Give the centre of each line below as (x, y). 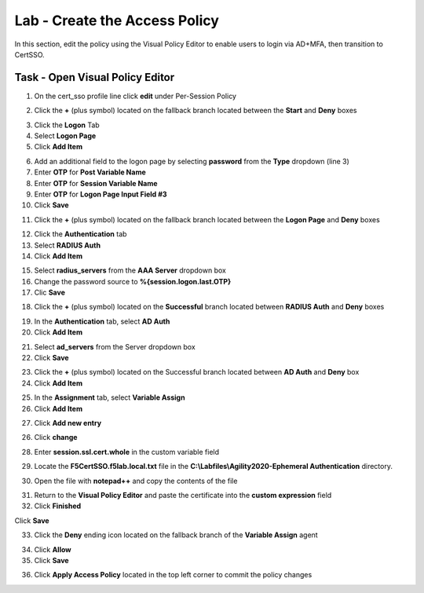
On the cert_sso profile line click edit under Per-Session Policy (135, 96)
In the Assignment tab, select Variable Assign (110, 397)
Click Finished (58, 506)
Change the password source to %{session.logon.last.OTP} (133, 281)
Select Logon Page (65, 136)
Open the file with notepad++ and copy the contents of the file (136, 481)
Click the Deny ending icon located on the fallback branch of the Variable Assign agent (176, 535)
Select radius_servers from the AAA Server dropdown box (130, 270)
